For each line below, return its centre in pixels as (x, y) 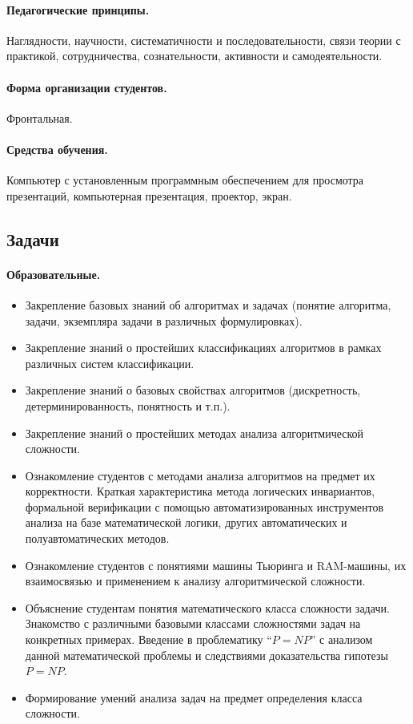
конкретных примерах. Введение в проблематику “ (148, 639)
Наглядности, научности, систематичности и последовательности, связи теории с (204, 40)
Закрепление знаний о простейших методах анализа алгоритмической (194, 433)
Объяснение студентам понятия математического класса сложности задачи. (207, 607)
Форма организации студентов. (87, 87)
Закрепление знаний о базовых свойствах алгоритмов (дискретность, (193, 390)
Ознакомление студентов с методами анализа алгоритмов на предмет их (200, 475)
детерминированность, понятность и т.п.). (128, 405)
